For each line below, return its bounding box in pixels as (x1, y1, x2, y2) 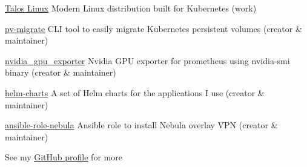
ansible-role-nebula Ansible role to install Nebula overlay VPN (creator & (5, 119, 278, 131)
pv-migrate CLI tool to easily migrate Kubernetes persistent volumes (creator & (5, 22, 302, 34)
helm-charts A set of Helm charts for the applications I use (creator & (5, 86, 265, 99)
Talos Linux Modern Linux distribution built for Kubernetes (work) (5, 2, 257, 14)
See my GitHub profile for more (5, 151, 122, 163)
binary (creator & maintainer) (5, 66, 116, 79)
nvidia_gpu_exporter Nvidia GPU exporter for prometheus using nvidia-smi (5, 54, 290, 67)
